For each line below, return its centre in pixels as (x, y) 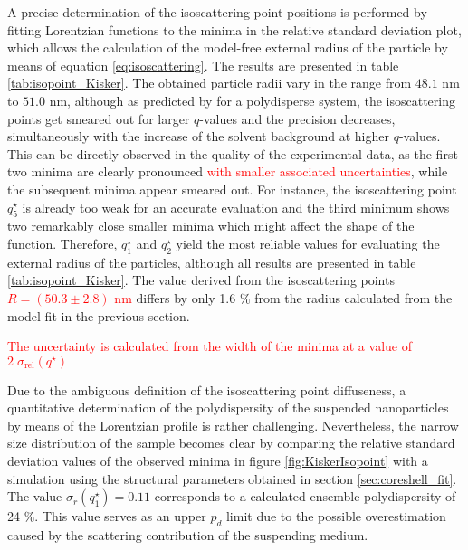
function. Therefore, (62, 243)
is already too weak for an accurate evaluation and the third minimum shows (236, 207)
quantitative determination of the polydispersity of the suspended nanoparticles (228, 408)
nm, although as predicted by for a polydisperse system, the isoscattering (252, 100)
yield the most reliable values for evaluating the (308, 243)
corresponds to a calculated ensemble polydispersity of (305, 496)
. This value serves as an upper (120, 516)
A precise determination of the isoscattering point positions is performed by (217, 12)
